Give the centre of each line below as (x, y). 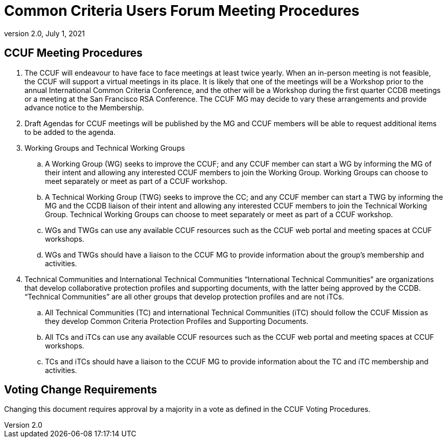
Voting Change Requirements (81, 390)
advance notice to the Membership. (84, 107)
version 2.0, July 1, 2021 (44, 33)
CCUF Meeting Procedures (74, 53)
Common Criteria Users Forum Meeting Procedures (182, 11)
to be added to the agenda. (70, 132)
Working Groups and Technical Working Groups (105, 148)
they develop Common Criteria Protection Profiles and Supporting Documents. (177, 321)
